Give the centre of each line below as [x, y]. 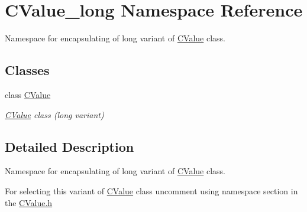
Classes [27, 70]
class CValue [28, 94]
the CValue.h [29, 202]
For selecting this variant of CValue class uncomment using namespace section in [151, 190]
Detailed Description [70, 146]
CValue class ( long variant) [54, 114]
